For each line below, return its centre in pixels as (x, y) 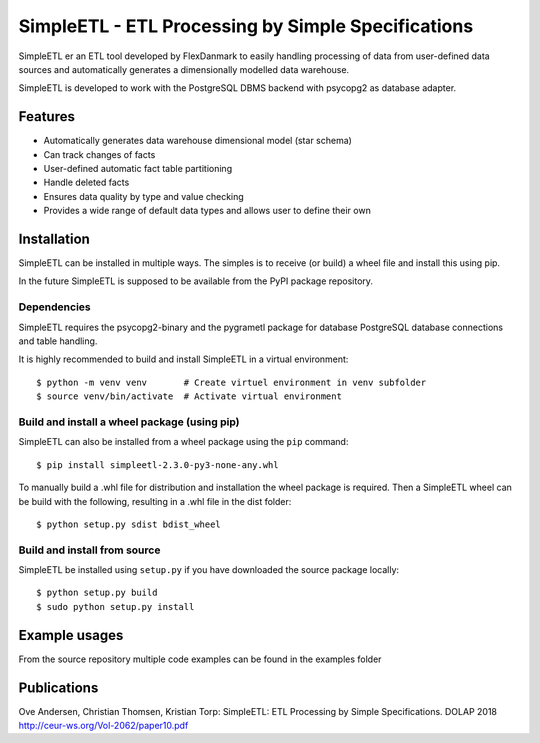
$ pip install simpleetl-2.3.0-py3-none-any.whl (157, 464)
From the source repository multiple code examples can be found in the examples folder (200, 659)
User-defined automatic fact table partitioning (138, 169)
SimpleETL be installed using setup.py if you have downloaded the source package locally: (209, 570)
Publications (58, 687)
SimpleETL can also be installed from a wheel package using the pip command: (183, 442)
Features (46, 116)
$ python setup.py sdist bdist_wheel (129, 524)
